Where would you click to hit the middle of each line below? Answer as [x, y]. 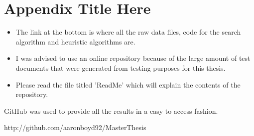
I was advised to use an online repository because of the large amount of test [133, 58]
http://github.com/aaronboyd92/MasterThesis [75, 127]
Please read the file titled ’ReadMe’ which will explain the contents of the [128, 84]
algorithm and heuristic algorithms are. [75, 41]
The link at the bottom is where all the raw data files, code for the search [128, 32]
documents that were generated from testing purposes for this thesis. [121, 68]
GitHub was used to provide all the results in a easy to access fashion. [111, 111]
